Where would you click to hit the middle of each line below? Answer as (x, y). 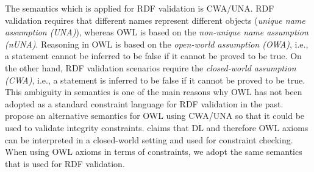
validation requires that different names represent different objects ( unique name (155, 20)
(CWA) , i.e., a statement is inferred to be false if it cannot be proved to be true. (155, 80)
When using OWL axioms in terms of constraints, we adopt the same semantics (154, 152)
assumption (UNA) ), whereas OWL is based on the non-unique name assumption (157, 32)
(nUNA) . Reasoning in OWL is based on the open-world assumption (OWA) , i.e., (157, 44)
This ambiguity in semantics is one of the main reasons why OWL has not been (154, 92)
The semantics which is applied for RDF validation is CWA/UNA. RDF (140, 8)
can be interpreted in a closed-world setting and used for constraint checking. (149, 139)
